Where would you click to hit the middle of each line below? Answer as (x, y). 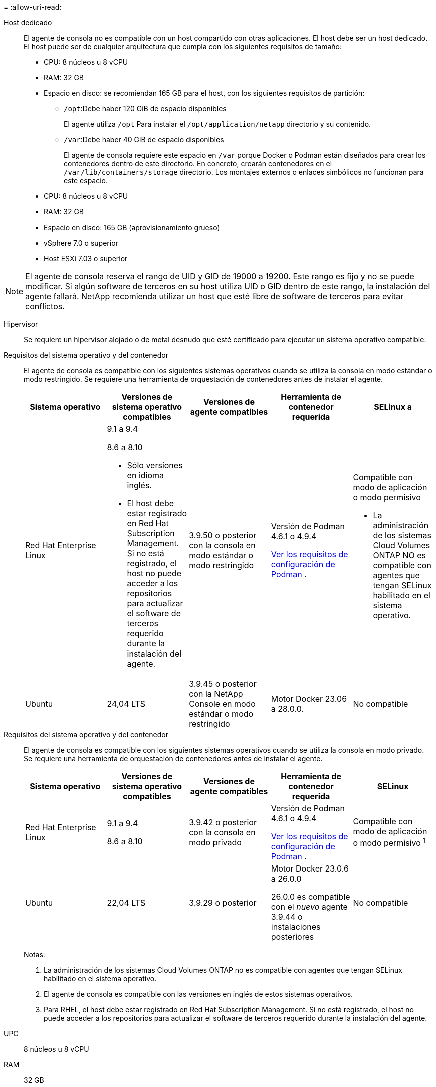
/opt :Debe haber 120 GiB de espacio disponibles (145, 108)
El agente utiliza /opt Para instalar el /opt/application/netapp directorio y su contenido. (217, 124)
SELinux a (393, 407)
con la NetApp (216, 694)
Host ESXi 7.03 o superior (86, 258)
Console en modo (222, 704)
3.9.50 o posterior (223, 535)
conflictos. (45, 306)
